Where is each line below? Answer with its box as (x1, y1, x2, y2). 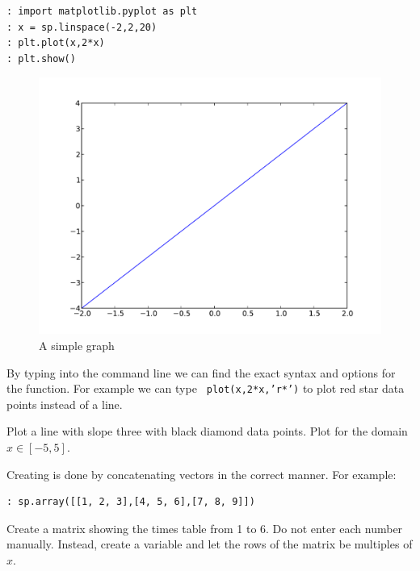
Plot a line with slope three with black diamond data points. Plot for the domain (6, 423, 408, 440)
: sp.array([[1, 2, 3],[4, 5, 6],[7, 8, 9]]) (6, 496, 255, 508)
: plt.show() (6, 52, 76, 65)
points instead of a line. (6, 395, 123, 412)
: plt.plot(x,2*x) (6, 37, 105, 49)
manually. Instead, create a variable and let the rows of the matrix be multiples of (6, 536, 413, 552)
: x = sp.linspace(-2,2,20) (6, 21, 157, 33)
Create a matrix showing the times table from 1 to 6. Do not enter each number (6, 519, 403, 536)
